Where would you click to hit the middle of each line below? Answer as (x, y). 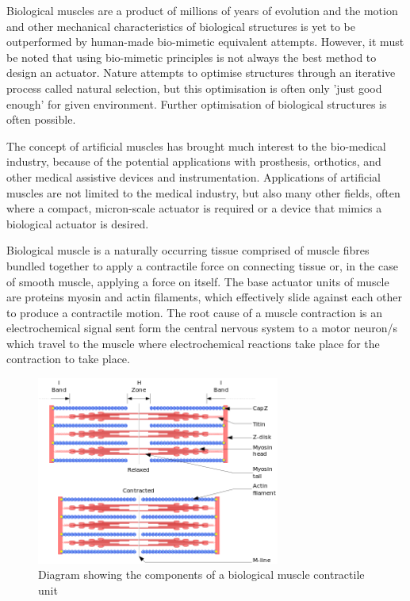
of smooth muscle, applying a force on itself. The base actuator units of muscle (198, 281)
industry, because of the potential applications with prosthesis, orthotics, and (194, 161)
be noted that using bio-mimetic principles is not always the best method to (192, 57)
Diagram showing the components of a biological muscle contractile (201, 574)
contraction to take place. (68, 359)
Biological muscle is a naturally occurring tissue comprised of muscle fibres (188, 250)
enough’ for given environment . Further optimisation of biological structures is (197, 103)
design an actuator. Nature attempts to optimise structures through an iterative (201, 73)
